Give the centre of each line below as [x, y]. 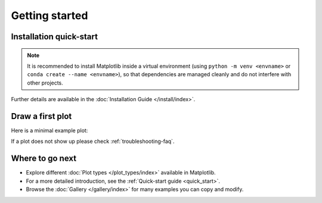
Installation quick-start [55, 37]
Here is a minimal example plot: [49, 130]
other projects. [45, 83]
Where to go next [44, 159]
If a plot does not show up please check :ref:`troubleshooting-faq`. [93, 141]
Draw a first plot [41, 116]
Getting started [49, 15]
